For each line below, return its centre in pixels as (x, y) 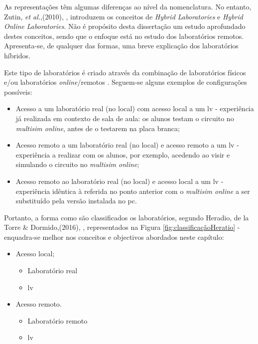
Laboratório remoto (58, 320)
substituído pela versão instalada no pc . (76, 201)
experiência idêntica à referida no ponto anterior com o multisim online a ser (133, 191)
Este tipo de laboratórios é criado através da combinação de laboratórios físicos (125, 72)
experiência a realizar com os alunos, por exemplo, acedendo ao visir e (123, 154)
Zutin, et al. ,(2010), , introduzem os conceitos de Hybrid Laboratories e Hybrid (124, 16)
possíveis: (18, 91)
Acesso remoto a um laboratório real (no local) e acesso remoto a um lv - (127, 145)
